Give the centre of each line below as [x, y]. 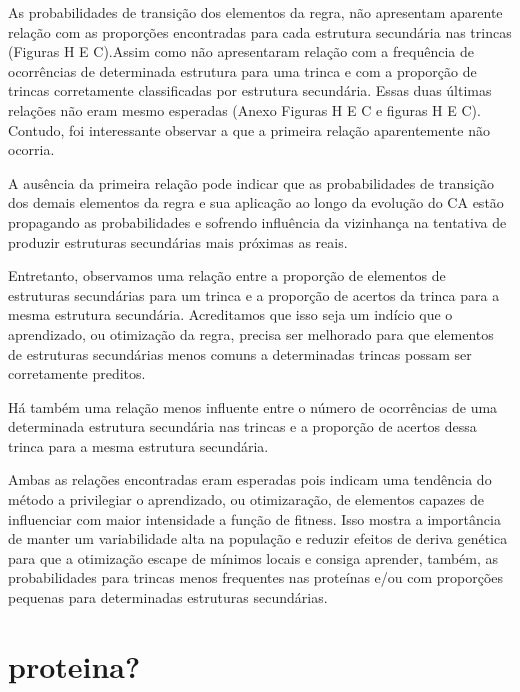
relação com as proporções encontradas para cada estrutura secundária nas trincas [260, 31]
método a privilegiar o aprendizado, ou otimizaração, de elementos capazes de [246, 499]
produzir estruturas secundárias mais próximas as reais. [178, 241]
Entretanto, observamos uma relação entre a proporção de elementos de [227, 275]
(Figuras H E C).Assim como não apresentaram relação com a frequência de [241, 51]
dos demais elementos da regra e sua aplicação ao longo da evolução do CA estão [256, 202]
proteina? [74, 665]
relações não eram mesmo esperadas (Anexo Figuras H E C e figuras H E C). [244, 109]
